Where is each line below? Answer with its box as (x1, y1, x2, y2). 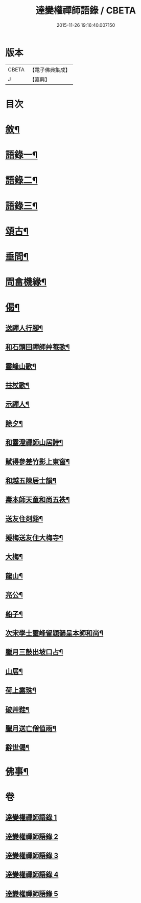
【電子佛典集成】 (29, 66, 70, 73)
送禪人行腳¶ (5, 324, 43, 332)
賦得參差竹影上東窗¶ (5, 457, 70, 466)
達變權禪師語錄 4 (5, 870, 59, 879)
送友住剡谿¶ (5, 514, 43, 523)
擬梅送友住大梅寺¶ (5, 534, 63, 542)
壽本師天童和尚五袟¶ (5, 495, 70, 504)
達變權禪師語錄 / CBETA (35, 5, 136, 16)
